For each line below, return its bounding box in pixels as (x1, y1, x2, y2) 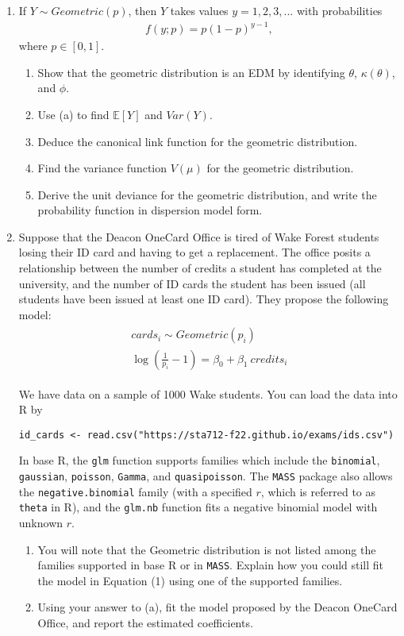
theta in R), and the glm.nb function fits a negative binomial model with (18, 499, 378, 515)
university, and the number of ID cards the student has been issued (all (18, 275, 366, 291)
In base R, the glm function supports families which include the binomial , (18, 452, 380, 468)
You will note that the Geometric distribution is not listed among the (37, 541, 376, 557)
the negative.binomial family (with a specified (18, 483, 252, 499)
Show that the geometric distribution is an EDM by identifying (37, 64, 345, 80)
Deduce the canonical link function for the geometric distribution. (37, 133, 358, 149)
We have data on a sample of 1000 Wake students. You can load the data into (18, 385, 398, 402)
